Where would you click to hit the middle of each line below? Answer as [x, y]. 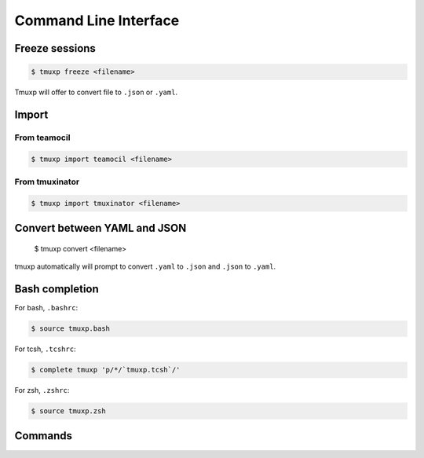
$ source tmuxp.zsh [68, 411]
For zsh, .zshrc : [42, 390]
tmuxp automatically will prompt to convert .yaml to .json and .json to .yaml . [145, 266]
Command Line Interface [97, 20]
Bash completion [57, 289]
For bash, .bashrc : [46, 308]
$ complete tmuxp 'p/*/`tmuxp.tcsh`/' [106, 370]
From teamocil [42, 137]
